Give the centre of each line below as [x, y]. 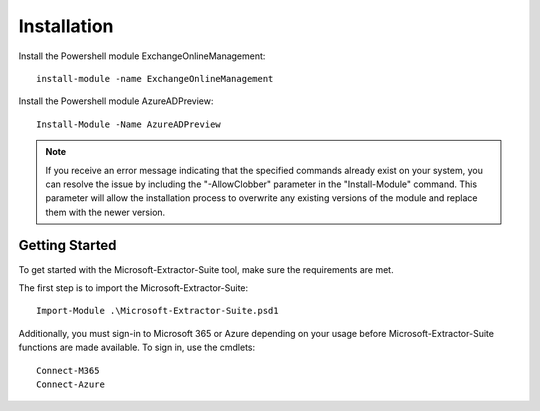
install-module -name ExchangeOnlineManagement [155, 78]
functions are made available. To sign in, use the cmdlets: [137, 347]
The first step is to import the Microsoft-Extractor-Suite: [133, 287]
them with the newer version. [105, 212]
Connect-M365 [68, 370]
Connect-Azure [70, 384]
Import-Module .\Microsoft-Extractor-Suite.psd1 [157, 311]
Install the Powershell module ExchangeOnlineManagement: [142, 56]
